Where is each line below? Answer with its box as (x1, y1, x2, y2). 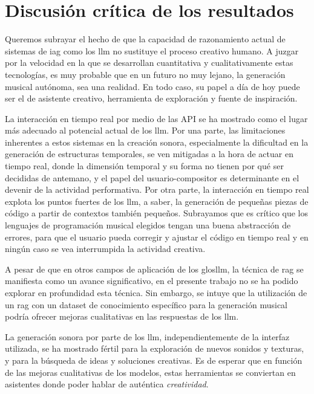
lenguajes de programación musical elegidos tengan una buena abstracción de (5, 219, 291, 231)
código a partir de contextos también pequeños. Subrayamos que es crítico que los (5, 207, 309, 219)
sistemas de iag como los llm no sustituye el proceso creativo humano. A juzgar (5, 44, 299, 57)
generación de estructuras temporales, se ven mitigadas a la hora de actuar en (5, 147, 293, 160)
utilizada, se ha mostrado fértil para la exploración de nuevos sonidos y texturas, (5, 342, 304, 355)
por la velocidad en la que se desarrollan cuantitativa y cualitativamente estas (5, 56, 293, 69)
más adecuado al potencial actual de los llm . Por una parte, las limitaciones (5, 124, 286, 137)
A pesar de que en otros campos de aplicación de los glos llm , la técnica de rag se (5, 262, 304, 275)
